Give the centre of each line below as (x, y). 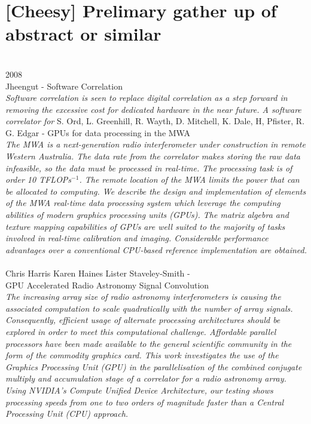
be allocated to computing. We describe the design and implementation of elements (156, 191)
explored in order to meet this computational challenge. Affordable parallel (141, 331)
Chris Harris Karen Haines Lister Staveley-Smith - (98, 273)
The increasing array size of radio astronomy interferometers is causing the (143, 297)
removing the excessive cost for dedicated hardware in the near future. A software (153, 109)
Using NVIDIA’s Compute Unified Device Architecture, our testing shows (139, 390)
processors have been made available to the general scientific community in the (149, 343)
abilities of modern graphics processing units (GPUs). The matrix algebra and (147, 215)
